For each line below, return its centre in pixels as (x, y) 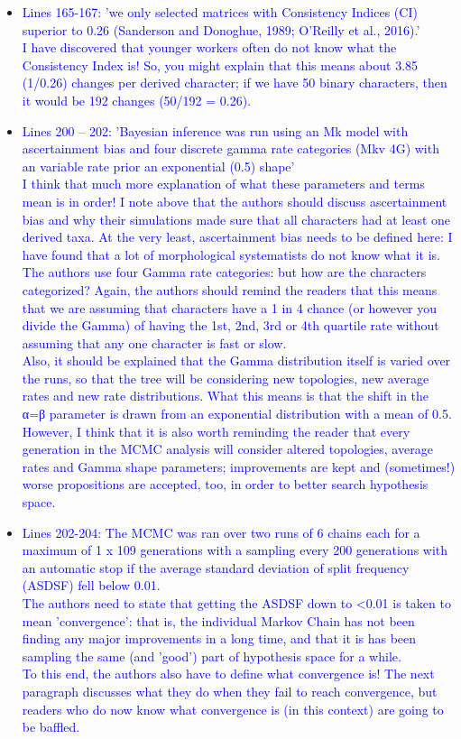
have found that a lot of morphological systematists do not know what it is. (231, 254)
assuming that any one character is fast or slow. (154, 342)
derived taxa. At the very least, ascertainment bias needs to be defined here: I (237, 237)
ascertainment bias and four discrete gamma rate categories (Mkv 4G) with (230, 148)
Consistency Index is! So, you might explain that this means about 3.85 (220, 65)
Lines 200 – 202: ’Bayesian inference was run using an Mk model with (215, 130)
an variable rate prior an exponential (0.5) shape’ (158, 166)
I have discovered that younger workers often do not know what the (209, 47)
